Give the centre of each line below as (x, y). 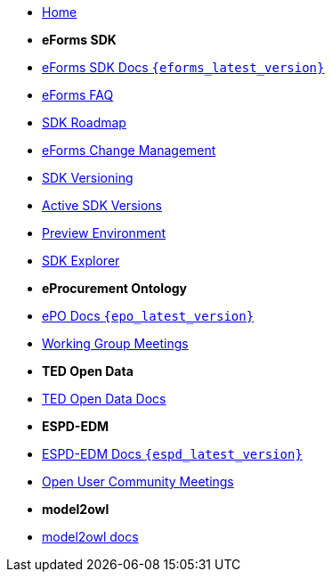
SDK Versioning (88, 178)
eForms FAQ (78, 95)
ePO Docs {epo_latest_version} (148, 316)
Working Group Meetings (115, 343)
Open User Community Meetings (138, 481)
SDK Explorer (81, 261)
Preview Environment (104, 233)
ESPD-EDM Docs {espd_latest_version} (172, 454)
